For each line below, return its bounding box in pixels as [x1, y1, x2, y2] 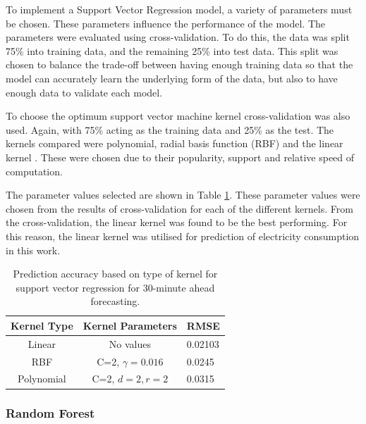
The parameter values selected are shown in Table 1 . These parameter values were [6, 187, 360, 202]
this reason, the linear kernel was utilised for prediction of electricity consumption [6, 228, 360, 243]
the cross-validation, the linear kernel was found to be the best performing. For [6, 215, 348, 230]
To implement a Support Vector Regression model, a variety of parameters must [6, 2, 353, 16]
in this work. [6, 242, 61, 257]
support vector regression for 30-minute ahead [16, 280, 215, 294]
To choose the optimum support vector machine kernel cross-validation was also [6, 108, 350, 123]
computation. [6, 163, 63, 178]
